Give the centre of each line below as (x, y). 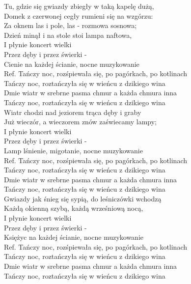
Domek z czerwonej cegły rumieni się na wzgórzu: (79, 15)
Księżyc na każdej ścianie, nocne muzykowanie (74, 237)
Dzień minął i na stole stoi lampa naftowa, (68, 35)
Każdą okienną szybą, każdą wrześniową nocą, (74, 208)
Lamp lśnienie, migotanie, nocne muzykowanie (73, 150)
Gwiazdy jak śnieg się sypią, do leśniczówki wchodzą (83, 198)
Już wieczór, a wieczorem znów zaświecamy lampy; (80, 122)
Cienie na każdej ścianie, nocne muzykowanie (72, 64)
